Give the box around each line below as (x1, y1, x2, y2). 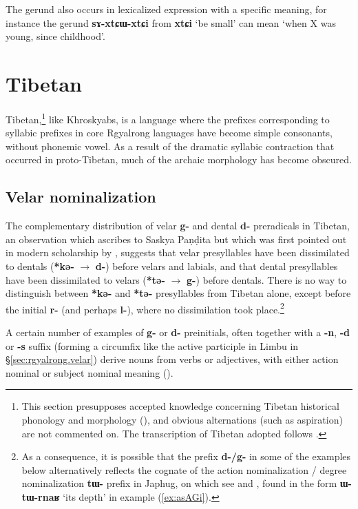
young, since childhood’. (6, 29, 105, 43)
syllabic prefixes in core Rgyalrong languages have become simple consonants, (6, 125, 333, 140)
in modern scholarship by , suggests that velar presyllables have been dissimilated (6, 245, 350, 260)
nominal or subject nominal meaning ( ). (6, 365, 173, 380)
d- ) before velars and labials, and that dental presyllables (95, 258, 338, 273)
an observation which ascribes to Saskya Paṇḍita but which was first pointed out (6, 231, 347, 246)
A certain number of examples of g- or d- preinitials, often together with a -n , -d (6, 324, 350, 339)
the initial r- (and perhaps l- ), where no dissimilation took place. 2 (6, 300, 284, 316)
